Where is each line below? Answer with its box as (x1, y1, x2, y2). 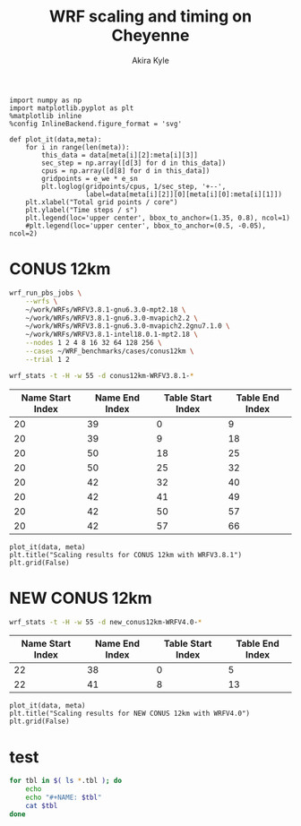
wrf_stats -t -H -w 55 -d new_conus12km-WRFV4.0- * (9, 617, 202, 626)
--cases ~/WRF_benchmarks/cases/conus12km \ (25, 347, 194, 356)
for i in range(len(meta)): (25, 142, 130, 151)
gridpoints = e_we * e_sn (41, 174, 139, 183)
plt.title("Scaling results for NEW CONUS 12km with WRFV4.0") (9, 710, 251, 718)
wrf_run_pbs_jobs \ (9, 288, 82, 297)
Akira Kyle (131, 55, 170, 65)
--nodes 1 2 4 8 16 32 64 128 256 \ (25, 339, 163, 348)
